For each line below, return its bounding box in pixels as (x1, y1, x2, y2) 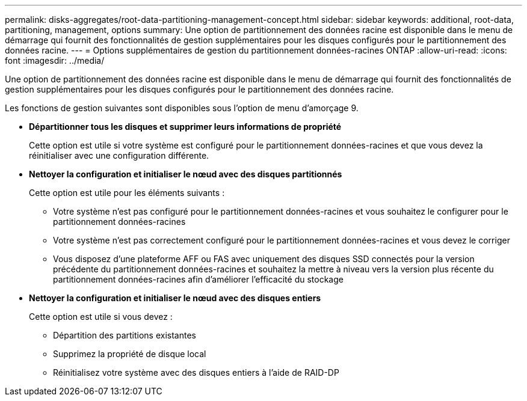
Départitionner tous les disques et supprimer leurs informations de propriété (29, 121, 342, 132)
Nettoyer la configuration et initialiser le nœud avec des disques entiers (29, 293, 321, 303)
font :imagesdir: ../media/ (5, 55, 105, 66)
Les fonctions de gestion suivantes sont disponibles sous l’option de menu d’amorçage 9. (5, 103, 359, 113)
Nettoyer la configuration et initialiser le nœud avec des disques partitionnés (29, 169, 342, 179)
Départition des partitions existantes (53, 330, 196, 340)
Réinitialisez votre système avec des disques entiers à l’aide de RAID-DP (53, 367, 339, 378)
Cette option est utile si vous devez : (29, 311, 173, 322)
